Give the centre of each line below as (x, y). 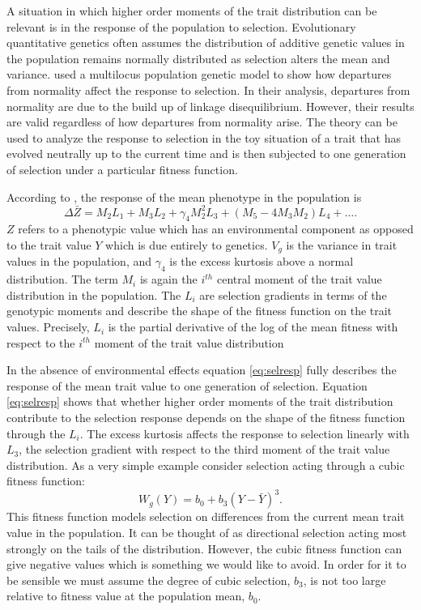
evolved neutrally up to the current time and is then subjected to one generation (206, 154)
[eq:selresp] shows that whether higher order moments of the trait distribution (200, 401)
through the (36, 433)
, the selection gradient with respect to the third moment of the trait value (204, 449)
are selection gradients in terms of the (293, 294)
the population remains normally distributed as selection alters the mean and (198, 58)
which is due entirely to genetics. (187, 245)
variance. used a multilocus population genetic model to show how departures (199, 74)
